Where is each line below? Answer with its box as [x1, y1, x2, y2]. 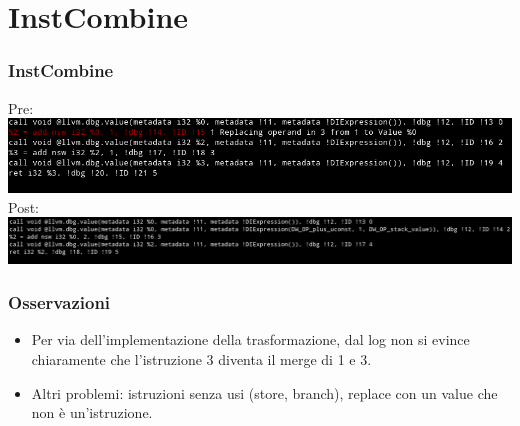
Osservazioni [8, 290, 111, 315]
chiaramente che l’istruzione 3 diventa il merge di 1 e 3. [31, 349, 372, 370]
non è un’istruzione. [31, 402, 153, 423]
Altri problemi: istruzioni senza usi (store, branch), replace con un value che [31, 382, 498, 403]
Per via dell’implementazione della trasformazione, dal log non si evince [31, 329, 470, 350]
